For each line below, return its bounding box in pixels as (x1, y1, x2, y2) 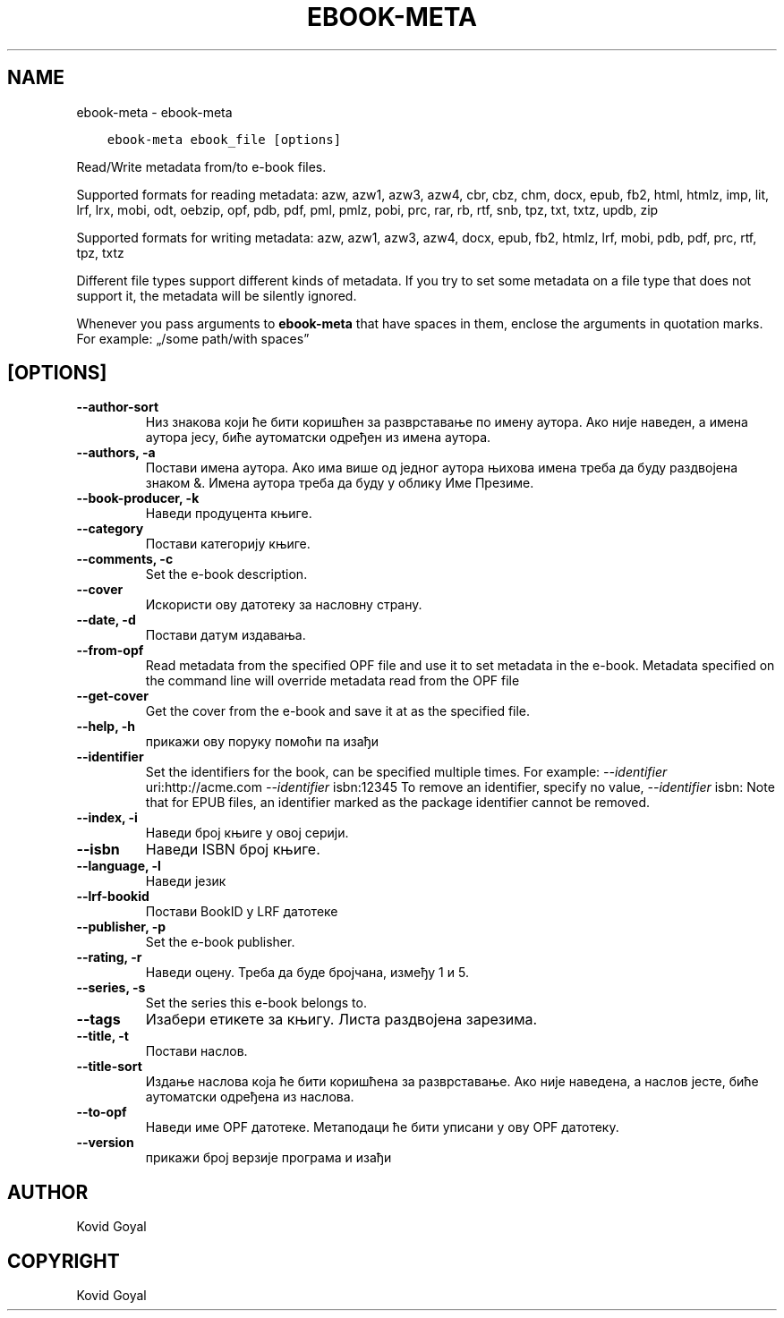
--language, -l (76, 858, 161, 874)
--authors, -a (76, 445, 156, 461)
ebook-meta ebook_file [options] (107, 132, 342, 147)
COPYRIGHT (7, 1249, 120, 1272)
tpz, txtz (76, 244, 124, 260)
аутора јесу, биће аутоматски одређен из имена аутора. (145, 429, 491, 446)
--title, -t (76, 1028, 129, 1044)
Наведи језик (145, 873, 226, 889)
